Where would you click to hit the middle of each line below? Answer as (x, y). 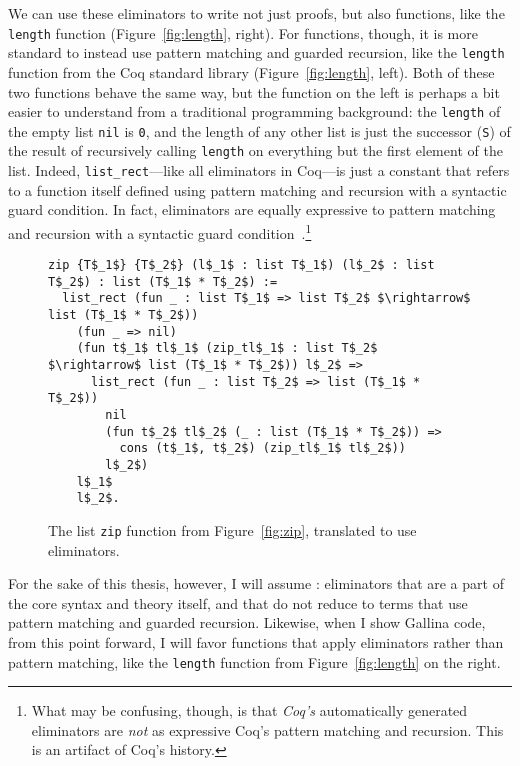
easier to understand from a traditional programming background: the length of (254, 111)
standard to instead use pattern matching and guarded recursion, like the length (256, 52)
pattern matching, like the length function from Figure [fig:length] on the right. (254, 661)
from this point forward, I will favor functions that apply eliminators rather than (256, 642)
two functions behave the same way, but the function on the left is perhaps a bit (254, 91)
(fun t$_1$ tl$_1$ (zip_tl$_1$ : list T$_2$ (227, 348)
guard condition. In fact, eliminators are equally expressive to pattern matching (252, 209)
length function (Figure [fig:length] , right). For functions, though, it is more (243, 32)
